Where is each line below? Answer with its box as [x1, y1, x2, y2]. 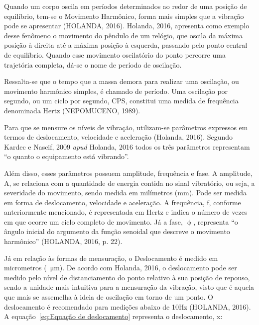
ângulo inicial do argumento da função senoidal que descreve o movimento [4, 226, 230, 237]
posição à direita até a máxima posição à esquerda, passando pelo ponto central [4, 40, 248, 50]
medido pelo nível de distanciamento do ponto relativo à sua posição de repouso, [4, 272, 250, 282]
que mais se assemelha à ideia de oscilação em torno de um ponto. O [4, 292, 213, 302]
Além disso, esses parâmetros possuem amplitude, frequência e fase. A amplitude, [4, 167, 253, 178]
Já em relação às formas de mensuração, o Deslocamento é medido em [4, 252, 218, 263]
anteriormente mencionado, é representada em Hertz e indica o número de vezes [4, 207, 248, 217]
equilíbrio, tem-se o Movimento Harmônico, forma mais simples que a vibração [4, 10, 244, 21]
